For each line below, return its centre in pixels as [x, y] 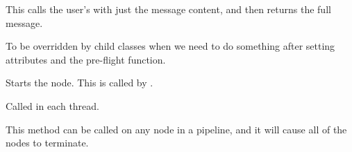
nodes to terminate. [47, 143]
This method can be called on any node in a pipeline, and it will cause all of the [176, 129]
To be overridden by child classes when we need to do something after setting [170, 46]
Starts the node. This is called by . [79, 83]
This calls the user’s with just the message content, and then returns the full [168, 9]
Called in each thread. [52, 105]
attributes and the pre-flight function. [86, 59]
